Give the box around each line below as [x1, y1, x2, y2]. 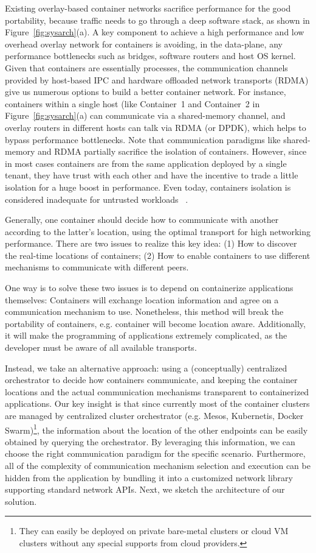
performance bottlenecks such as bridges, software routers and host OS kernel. [5, 49, 296, 62]
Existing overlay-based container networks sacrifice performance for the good [5, 2, 291, 14]
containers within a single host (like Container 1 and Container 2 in [5, 97, 260, 110]
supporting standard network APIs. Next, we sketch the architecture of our [5, 483, 285, 496]
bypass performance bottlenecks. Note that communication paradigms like [5, 133, 281, 146]
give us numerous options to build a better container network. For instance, [5, 85, 286, 98]
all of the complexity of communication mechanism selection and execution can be [5, 459, 311, 472]
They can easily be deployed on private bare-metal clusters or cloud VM [19, 524, 289, 537]
